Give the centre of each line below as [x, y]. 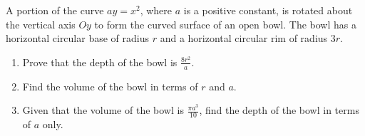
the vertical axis [41, 24]
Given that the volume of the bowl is [103, 110]
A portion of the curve [55, 10]
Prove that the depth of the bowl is [100, 62]
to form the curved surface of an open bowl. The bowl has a [225, 24]
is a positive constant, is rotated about [268, 10]
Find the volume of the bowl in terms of [110, 86]
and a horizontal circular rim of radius [244, 38]
